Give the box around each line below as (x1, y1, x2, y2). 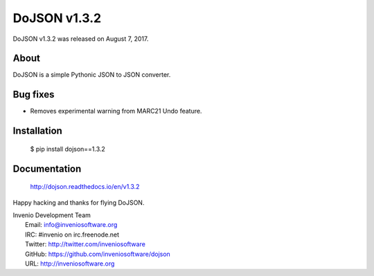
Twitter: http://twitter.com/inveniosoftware (25, 240, 145, 248)
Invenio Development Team (12, 211, 91, 219)
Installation (12, 125, 62, 137)
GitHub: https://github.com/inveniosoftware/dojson (25, 250, 171, 258)
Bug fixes (12, 89, 55, 100)
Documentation (12, 163, 82, 174)
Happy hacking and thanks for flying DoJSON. (12, 198, 145, 207)
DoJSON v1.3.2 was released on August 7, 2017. (12, 35, 149, 43)
